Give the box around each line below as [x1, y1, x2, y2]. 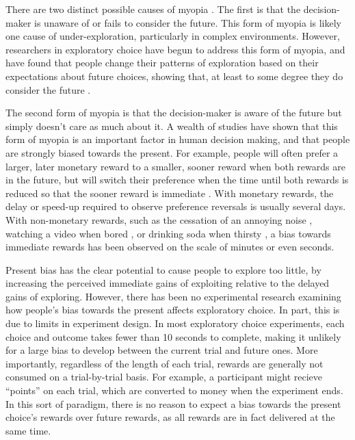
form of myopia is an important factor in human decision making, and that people [5, 132, 350, 146]
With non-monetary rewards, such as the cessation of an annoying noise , [5, 212, 313, 227]
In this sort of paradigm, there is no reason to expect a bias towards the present [5, 396, 341, 411]
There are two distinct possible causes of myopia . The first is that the [5, 2, 301, 16]
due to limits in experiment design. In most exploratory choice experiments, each [5, 316, 345, 331]
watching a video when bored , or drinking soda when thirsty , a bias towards [5, 226, 331, 240]
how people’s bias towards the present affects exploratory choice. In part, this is [5, 302, 340, 317]
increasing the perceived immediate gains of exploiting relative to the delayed [5, 276, 330, 290]
